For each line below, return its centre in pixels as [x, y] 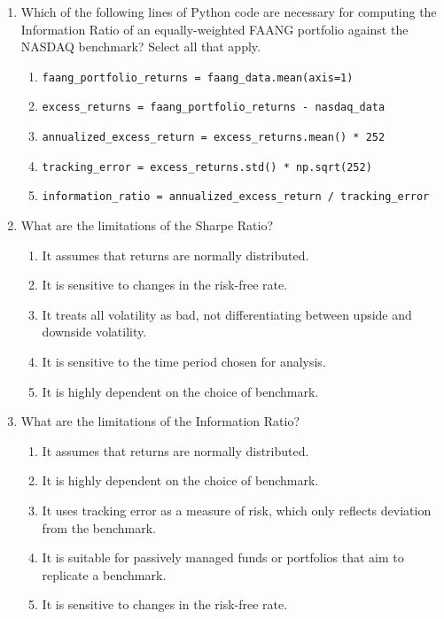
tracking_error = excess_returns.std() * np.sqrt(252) [207, 167]
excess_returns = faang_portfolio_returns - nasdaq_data [214, 108]
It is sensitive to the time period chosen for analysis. [184, 362]
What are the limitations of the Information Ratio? [160, 421]
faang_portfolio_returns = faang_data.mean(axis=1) [198, 77]
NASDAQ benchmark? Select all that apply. [140, 46]
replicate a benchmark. [104, 574]
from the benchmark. [99, 527]
